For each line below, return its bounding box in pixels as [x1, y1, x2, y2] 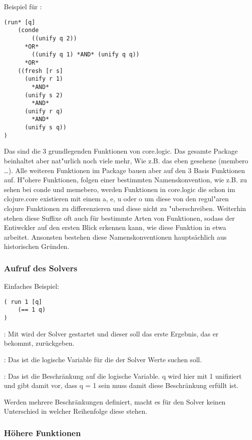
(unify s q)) [24, 124, 67, 131]
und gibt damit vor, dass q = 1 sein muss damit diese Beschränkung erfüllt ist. [4, 380, 239, 390]
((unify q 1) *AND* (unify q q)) [32, 51, 140, 58]
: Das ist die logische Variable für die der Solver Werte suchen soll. [4, 354, 202, 364]
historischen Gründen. [4, 241, 69, 251]
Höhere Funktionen [4, 426, 81, 439]
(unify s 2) [24, 91, 63, 99]
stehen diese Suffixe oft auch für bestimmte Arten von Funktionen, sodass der [4, 212, 235, 223]
